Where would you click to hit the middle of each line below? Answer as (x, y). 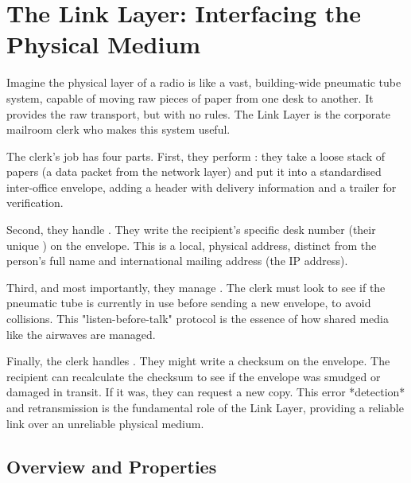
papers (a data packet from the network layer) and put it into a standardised (194, 171)
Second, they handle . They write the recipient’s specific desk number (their (191, 230)
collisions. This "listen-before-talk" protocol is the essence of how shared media (198, 319)
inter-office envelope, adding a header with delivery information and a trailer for (202, 187)
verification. (35, 203)
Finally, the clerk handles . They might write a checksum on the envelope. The (198, 361)
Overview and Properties (112, 466)
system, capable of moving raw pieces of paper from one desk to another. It (190, 97)
